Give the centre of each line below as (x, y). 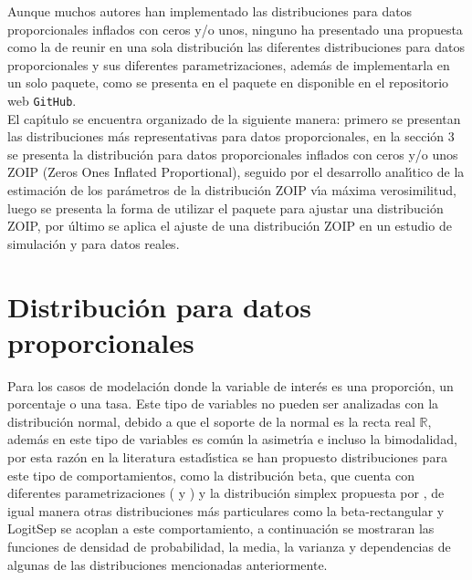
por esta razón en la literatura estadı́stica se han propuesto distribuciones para (227, 457)
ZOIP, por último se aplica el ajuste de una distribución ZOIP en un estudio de (230, 226)
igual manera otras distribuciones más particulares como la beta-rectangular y (226, 510)
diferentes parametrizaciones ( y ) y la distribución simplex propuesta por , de (226, 493)
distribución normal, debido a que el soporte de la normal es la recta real (211, 421)
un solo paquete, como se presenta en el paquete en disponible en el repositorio (228, 83)
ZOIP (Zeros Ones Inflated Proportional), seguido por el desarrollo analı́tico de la (236, 172)
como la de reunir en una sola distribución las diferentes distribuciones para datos (236, 47)
